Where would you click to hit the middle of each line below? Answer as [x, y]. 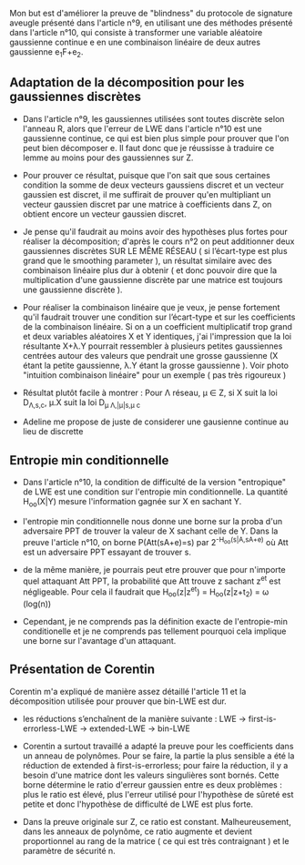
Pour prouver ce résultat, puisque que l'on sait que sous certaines [146, 175]
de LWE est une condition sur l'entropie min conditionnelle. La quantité [155, 492]
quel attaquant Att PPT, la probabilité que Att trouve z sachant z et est [152, 580]
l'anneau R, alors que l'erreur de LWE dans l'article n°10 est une [142, 128]
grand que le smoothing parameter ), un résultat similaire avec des [147, 260]
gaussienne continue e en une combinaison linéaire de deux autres [135, 42]
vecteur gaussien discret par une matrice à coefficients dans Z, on [147, 204]
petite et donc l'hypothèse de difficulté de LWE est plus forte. [137, 804]
